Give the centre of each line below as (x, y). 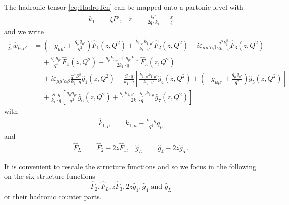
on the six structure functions (50, 176)
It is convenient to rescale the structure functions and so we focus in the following (130, 166)
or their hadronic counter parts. (53, 196)
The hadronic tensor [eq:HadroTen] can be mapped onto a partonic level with (124, 7)
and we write (24, 31)
